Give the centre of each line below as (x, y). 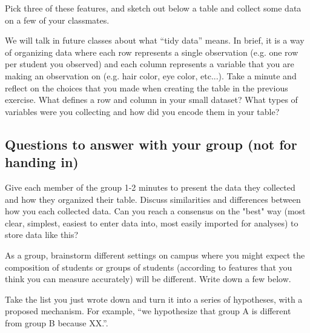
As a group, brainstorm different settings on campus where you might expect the (155, 255)
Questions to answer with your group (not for (151, 144)
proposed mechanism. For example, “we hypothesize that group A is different (148, 311)
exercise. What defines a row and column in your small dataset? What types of (151, 100)
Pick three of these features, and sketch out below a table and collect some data (153, 8)
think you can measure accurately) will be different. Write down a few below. (148, 279)
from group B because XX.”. (57, 322)
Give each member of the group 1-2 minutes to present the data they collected (150, 187)
